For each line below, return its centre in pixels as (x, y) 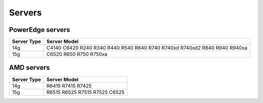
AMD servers (29, 68)
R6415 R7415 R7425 (69, 86)
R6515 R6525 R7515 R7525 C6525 (85, 92)
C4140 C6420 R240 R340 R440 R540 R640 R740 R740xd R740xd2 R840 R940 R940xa (147, 48)
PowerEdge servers (39, 30)
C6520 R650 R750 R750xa (77, 54)
